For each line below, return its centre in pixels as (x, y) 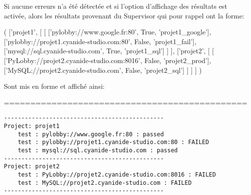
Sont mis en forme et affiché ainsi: (54, 86)
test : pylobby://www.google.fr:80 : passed (91, 134)
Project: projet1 (32, 126)
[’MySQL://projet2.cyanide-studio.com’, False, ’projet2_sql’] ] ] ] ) (103, 70)
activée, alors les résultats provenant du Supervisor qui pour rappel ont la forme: (124, 15)
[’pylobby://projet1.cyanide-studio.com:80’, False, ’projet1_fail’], (100, 41)
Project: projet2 (32, 167)
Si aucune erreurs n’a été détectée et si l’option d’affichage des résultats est (116, 6)
